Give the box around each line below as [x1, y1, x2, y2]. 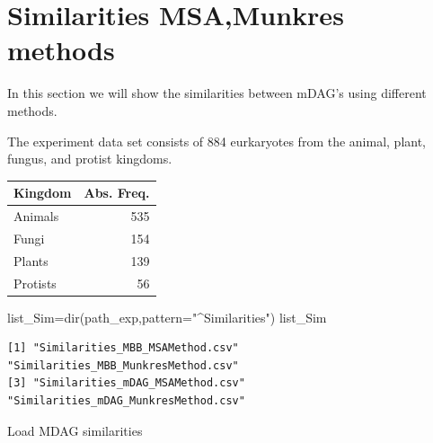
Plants [13, 251, 49, 270]
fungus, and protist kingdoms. [7, 149, 172, 168]
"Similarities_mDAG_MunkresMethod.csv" [7, 394, 245, 408]
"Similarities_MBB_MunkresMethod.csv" [7, 359, 239, 372]
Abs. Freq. [84, 183, 150, 202]
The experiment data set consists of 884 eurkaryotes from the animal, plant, [7, 131, 427, 150]
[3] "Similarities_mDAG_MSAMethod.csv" [7, 377, 245, 390]
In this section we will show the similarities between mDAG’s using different [7, 84, 427, 102]
